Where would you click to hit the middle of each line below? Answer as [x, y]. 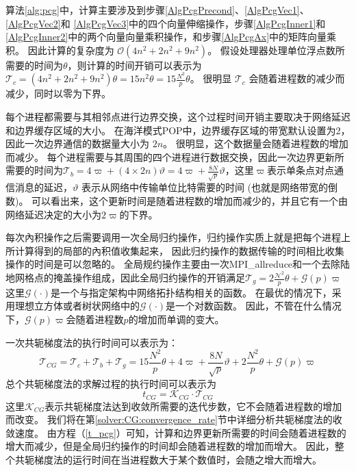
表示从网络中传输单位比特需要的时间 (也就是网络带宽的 [205, 187]
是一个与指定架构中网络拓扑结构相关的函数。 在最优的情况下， [191, 292]
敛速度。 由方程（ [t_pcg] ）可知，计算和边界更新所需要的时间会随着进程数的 [176, 432]
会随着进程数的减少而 [297, 78]
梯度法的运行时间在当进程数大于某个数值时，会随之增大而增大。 [178, 459]
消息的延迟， [43, 187]
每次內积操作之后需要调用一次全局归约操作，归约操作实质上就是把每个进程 [173, 237]
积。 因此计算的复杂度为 [60, 50]
